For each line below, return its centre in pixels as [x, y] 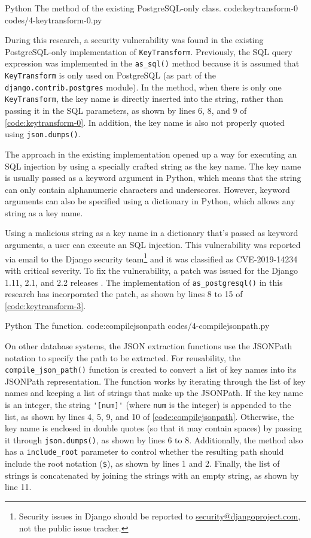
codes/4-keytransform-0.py [54, 19]
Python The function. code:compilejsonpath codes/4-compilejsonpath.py [137, 326]
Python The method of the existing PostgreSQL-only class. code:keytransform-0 [151, 8]
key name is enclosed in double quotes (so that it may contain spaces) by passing [153, 428]
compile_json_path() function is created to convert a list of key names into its [151, 369]
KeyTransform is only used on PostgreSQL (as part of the [111, 75]
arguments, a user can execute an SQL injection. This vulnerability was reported [153, 245]
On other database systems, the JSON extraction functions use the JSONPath [149, 345]
